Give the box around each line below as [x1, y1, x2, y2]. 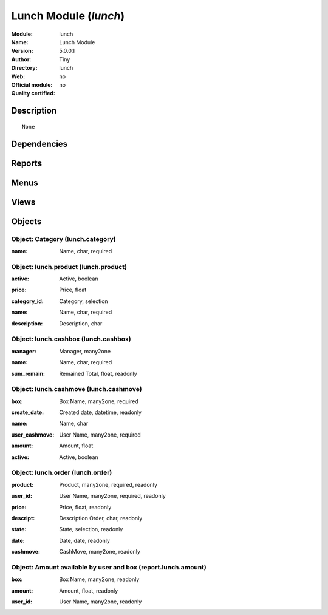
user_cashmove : [11, 431, 55, 438]
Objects [11, 216, 42, 226]
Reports [11, 158, 43, 168]
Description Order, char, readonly [59, 514, 143, 522]
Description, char [59, 319, 103, 327]
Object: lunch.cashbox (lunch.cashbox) [11, 335, 131, 343]
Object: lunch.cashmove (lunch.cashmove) [11, 385, 142, 393]
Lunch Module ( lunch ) [11, 9, 125, 22]
